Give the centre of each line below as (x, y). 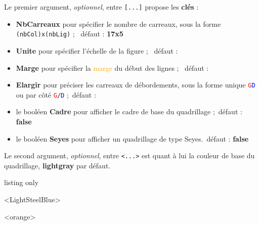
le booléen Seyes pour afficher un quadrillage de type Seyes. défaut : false (132, 138)
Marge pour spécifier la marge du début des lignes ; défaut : (112, 67)
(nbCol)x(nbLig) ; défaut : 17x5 (70, 34)
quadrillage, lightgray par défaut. (57, 165)
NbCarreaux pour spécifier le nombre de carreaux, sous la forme (118, 24)
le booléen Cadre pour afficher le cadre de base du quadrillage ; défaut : (129, 111)
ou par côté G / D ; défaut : (56, 94)
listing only (21, 182)
